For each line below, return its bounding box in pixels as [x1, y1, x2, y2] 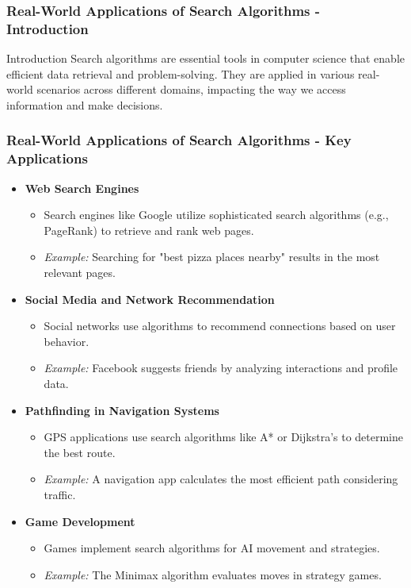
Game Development [25, 513, 135, 529]
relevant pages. [44, 264, 116, 281]
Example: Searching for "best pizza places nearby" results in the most [44, 248, 380, 265]
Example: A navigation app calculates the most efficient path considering [44, 471, 398, 487]
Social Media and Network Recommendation [25, 290, 275, 307]
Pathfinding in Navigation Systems [25, 402, 219, 418]
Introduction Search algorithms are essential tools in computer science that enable [6, 50, 405, 67]
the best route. [44, 444, 116, 460]
